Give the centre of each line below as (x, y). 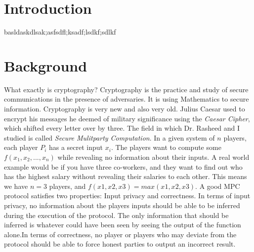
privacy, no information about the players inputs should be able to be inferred (122, 205)
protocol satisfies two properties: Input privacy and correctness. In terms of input (127, 196)
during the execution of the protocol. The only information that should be (116, 215)
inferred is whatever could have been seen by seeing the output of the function (123, 225)
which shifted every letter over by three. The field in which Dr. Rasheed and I (122, 128)
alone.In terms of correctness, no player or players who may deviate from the (120, 234)
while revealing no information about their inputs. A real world (153, 157)
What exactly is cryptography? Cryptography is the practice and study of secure (126, 89)
